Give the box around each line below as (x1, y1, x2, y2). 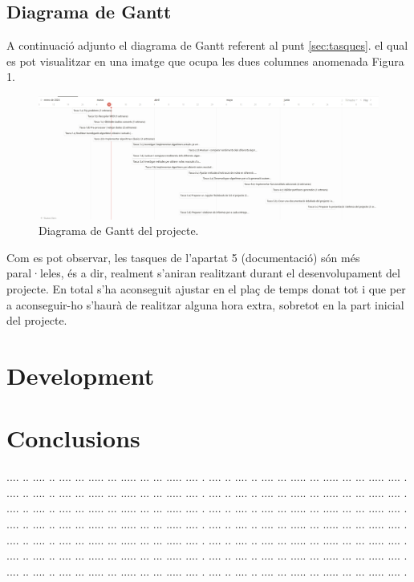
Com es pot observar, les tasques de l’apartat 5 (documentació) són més (6, 249, 360, 265)
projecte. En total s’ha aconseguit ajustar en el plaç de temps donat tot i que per (6, 280, 406, 297)
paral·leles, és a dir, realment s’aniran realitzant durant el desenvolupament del (6, 265, 400, 281)
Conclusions (6, 422, 140, 455)
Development (6, 358, 155, 391)
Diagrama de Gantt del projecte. (39, 222, 199, 239)
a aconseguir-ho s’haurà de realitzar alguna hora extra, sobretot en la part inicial (6, 296, 404, 313)
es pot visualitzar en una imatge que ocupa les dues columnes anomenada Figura (6, 52, 404, 69)
